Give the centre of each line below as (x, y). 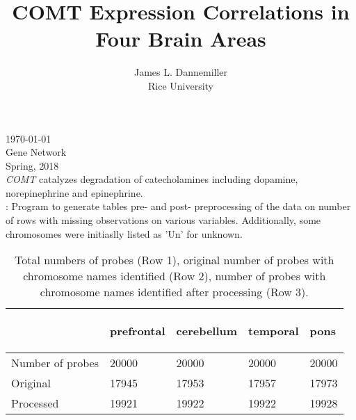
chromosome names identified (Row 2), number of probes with (175, 276)
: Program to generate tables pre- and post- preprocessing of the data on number (178, 206)
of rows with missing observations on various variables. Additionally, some (163, 220)
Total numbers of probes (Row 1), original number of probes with (175, 260)
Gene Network (36, 152)
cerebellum (207, 331)
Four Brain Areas (181, 39)
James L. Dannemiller (181, 72)
